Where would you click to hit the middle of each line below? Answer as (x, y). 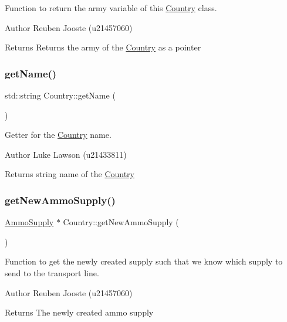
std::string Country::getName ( (60, 95)
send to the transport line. (52, 272)
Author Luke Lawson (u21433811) (66, 154)
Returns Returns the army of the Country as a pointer (103, 47)
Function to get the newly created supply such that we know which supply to (144, 261)
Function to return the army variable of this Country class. (111, 8)
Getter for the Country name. (58, 135)
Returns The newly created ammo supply (79, 312)
